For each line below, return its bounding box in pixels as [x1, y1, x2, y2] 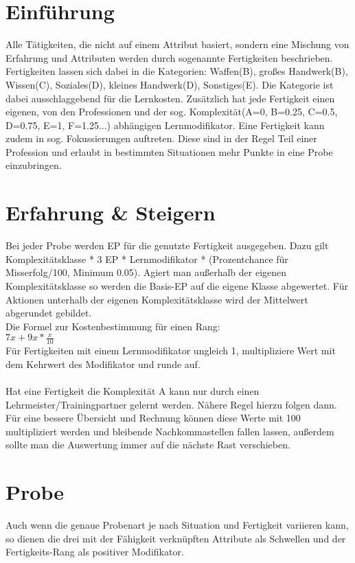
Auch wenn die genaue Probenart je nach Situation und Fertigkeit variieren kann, [5, 518, 349, 532]
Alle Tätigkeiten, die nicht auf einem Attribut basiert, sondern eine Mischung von [5, 37, 350, 51]
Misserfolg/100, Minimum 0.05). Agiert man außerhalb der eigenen [5, 265, 287, 279]
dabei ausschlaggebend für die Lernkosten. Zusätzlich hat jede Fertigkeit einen [5, 91, 335, 105]
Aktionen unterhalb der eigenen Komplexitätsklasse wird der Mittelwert [5, 292, 308, 306]
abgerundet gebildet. [5, 306, 92, 320]
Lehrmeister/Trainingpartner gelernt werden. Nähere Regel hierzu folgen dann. [5, 397, 337, 411]
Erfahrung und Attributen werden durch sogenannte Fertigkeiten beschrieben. [5, 50, 333, 65]
